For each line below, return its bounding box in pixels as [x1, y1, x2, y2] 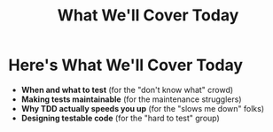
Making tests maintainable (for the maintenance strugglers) [20, 94, 242, 105]
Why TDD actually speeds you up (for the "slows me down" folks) [20, 103, 265, 113]
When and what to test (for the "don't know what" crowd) [20, 84, 234, 95]
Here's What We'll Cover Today [8, 55, 244, 75]
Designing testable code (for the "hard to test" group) [20, 113, 221, 123]
